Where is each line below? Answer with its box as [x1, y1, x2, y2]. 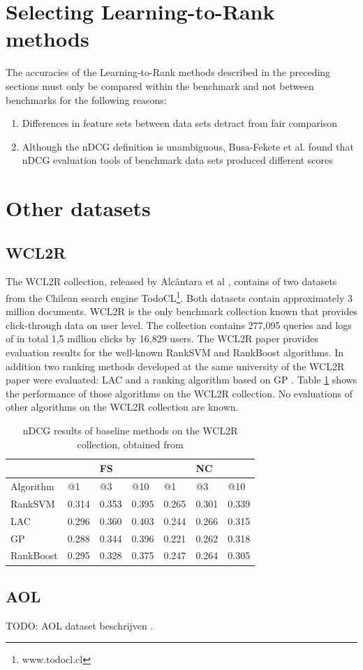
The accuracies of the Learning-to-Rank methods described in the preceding [6, 65, 331, 79]
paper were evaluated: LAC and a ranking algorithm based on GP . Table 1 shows [6, 372, 357, 387]
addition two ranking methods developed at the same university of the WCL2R [6, 358, 345, 373]
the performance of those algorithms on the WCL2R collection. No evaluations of [6, 386, 353, 400]
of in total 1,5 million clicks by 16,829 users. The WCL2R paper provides [6, 331, 319, 346]
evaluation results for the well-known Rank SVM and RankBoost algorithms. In [6, 345, 344, 360]
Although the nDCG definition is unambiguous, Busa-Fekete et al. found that [22, 139, 354, 153]
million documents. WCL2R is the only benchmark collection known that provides [6, 304, 357, 319]
